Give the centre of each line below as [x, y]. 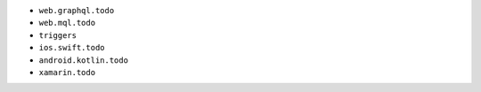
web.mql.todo [67, 23]
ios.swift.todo [72, 48]
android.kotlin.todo [84, 60]
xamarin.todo [67, 72]
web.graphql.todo [77, 10]
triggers [58, 35]
